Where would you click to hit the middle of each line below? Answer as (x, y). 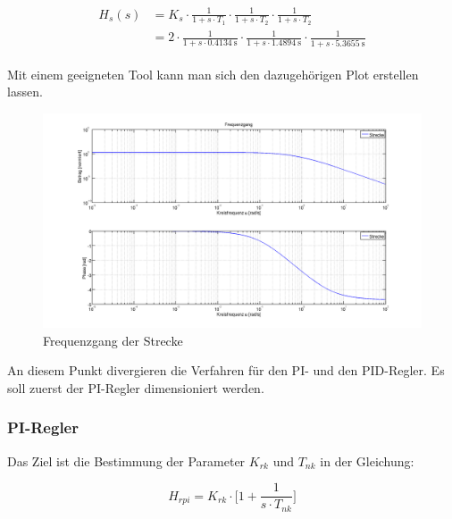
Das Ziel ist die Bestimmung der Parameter (126, 460)
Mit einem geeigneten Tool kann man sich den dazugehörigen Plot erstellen (213, 74)
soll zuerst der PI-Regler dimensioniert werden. (136, 387)
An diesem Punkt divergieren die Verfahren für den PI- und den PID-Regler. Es (226, 370)
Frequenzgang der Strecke (113, 340)
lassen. (25, 92)
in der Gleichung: (367, 460)
